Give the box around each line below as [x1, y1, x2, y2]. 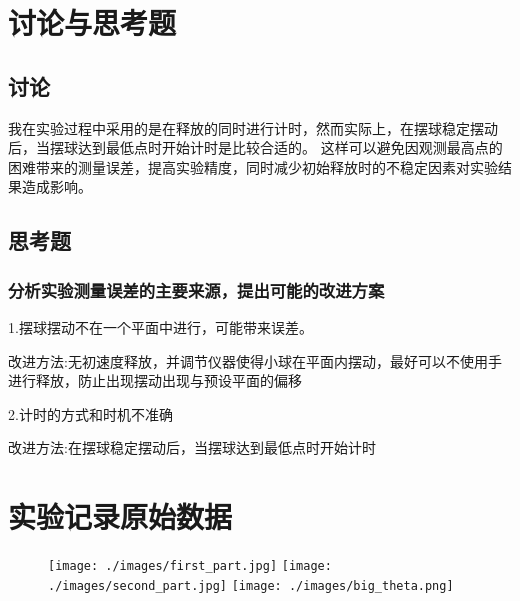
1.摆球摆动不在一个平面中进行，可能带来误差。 [8, 316, 313, 337]
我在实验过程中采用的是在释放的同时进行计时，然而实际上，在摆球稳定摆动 [8, 117, 498, 138]
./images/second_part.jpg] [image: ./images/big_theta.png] [48, 578, 454, 593]
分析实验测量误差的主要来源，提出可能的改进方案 [8, 277, 385, 302]
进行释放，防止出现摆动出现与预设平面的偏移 [8, 370, 302, 391]
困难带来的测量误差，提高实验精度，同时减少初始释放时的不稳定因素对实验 [8, 156, 498, 177]
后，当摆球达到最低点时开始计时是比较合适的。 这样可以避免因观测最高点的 [8, 137, 503, 158]
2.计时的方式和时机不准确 [8, 403, 173, 424]
